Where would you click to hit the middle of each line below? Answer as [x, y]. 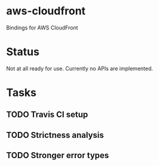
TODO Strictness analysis [55, 135]
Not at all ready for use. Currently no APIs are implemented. [80, 68]
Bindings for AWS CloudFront [42, 28]
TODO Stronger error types [58, 156]
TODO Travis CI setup [47, 115]
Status [23, 52]
